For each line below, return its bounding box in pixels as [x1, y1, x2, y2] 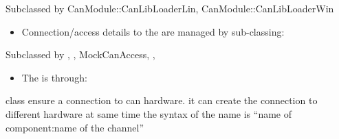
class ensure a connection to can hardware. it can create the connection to [6, 93, 318, 108]
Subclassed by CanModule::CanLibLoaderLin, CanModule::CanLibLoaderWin [6, 1, 334, 15]
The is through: [21, 70, 87, 84]
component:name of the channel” [6, 120, 144, 134]
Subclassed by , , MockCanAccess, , [6, 47, 155, 62]
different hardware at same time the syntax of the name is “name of [6, 106, 292, 121]
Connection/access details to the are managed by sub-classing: [21, 24, 285, 38]
